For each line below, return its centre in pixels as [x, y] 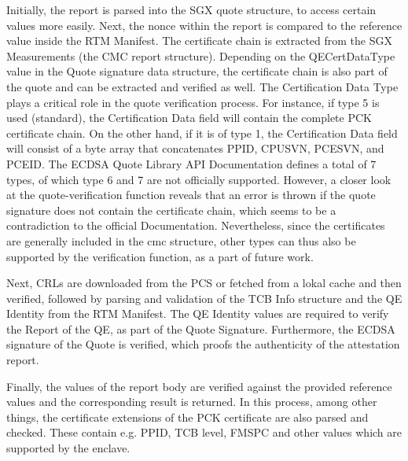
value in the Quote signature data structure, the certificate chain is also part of [197, 71]
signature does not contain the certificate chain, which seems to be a [171, 210]
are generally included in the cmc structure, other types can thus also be [181, 240]
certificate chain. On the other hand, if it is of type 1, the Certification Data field [202, 133]
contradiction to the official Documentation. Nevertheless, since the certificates [196, 225]
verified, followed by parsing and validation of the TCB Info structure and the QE [204, 298]
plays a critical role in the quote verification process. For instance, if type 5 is [193, 102]
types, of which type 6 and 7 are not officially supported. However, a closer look [199, 179]
